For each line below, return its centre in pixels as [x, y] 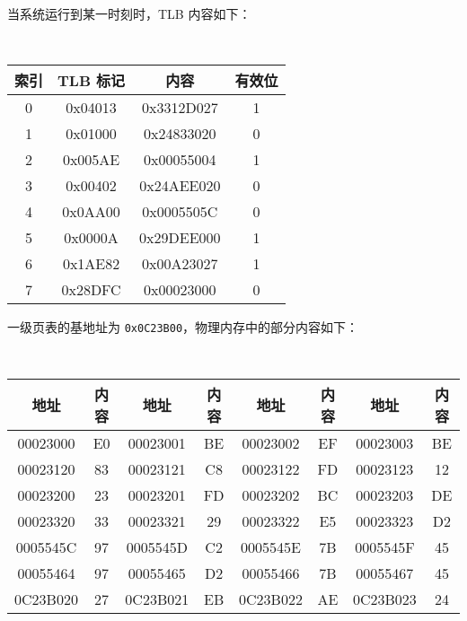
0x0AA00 [91, 212]
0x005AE [91, 160]
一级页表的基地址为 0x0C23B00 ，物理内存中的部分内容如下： [183, 327]
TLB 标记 [92, 81]
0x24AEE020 [180, 186]
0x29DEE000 [180, 238]
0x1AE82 [91, 264]
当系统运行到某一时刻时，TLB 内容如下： [129, 13]
